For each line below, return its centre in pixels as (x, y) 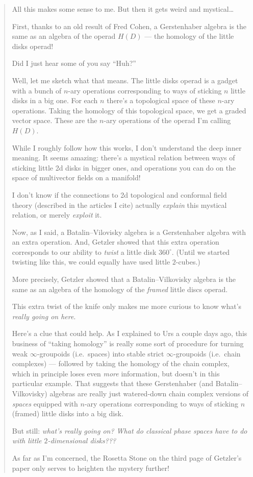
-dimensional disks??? (82, 440)
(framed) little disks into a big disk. (68, 413)
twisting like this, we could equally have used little (91, 262)
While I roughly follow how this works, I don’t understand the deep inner (127, 147)
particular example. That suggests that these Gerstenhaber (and (112, 383)
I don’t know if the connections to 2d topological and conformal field (119, 194)
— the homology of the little (189, 36)
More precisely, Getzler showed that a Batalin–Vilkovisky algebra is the (124, 279)
